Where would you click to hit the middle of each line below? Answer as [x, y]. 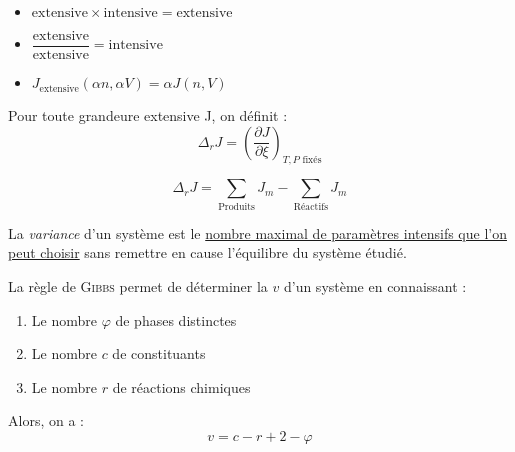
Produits [236, 206]
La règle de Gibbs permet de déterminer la [138, 285]
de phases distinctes [176, 319]
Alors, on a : [46, 420]
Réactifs [310, 206]
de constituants [159, 353]
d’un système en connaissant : [375, 285]
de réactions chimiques [181, 386]
